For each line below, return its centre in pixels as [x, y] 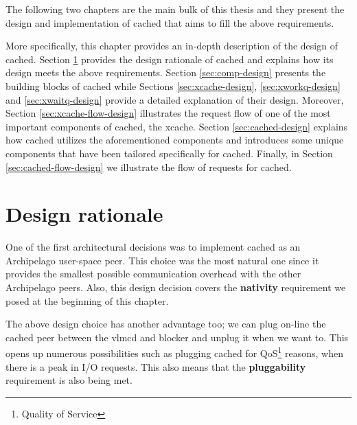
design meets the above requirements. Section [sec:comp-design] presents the [166, 72]
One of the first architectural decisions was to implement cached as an [153, 247]
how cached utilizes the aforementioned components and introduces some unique [175, 140]
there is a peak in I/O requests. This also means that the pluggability [156, 366]
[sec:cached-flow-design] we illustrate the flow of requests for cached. [149, 166]
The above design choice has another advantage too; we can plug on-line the [166, 324]
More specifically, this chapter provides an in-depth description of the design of [172, 46]
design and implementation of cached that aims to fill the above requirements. [170, 22]
